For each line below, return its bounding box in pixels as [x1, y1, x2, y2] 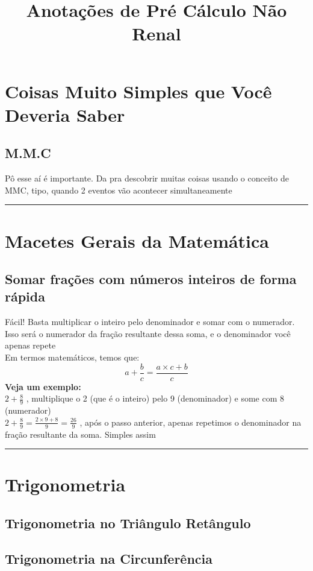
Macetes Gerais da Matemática [5, 228, 270, 253]
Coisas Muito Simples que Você [5, 78, 272, 103]
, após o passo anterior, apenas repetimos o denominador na [79, 415, 302, 428]
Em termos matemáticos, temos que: [5, 351, 140, 364]
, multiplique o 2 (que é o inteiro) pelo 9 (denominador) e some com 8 [26, 392, 284, 405]
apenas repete [5, 339, 56, 352]
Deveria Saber [5, 102, 125, 127]
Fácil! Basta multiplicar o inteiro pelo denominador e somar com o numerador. [5, 315, 295, 328]
